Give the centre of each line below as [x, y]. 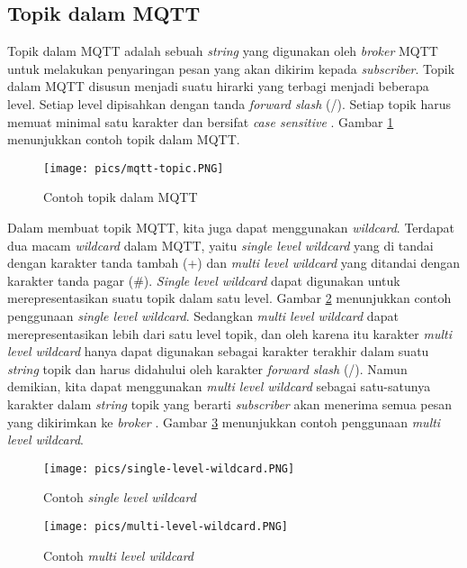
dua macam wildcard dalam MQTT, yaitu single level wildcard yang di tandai [220, 245]
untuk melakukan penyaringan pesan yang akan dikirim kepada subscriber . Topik [231, 68]
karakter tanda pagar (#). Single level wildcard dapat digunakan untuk [204, 280]
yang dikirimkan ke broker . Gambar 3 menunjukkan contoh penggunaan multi [224, 421]
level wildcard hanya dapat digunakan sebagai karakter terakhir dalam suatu [218, 351]
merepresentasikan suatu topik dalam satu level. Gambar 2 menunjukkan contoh [229, 298]
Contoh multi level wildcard [118, 555]
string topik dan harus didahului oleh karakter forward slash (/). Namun [207, 368]
